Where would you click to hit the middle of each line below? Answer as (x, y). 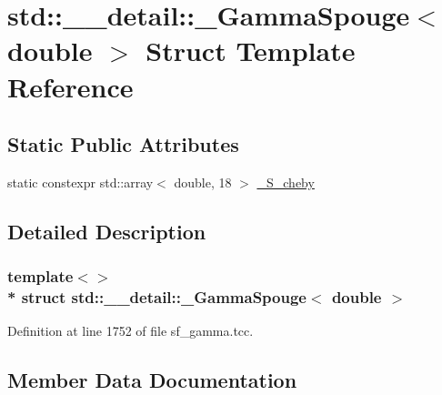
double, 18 (203, 182)
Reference (70, 86)
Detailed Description (107, 231)
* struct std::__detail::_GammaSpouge (157, 297)
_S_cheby (286, 182)
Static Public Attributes (123, 144)
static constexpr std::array (80, 182)
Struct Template (251, 51)
